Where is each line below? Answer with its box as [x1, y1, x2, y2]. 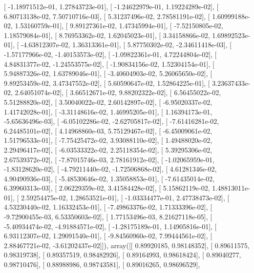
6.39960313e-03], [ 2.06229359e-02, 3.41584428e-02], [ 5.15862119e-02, [4, 183, 210, 193]
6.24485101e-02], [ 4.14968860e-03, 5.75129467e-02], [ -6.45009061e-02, [4, 125, 212, 136]
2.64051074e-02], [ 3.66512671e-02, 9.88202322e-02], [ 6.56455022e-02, [15, 87, 221, 97]
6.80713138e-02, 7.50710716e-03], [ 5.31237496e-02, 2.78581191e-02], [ [4, 11, 210, 21]
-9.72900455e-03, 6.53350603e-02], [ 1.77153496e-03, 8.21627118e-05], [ [4, 212, 212, 222]
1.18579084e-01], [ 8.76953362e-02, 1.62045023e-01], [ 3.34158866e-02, [4, 30, 210, 40]
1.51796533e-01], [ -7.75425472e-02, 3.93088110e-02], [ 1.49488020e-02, [4, 135, 212, 145]
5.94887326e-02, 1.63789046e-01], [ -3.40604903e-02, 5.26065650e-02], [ [4, 68, 212, 78]
